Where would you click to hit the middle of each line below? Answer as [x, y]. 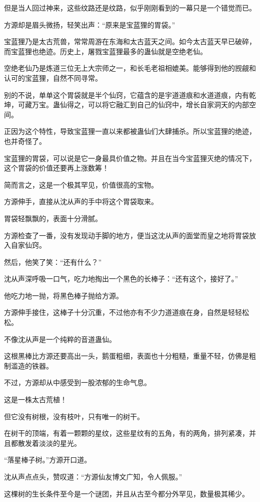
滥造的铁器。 [32, 365]
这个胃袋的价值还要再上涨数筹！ [56, 168]
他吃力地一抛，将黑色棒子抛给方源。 [63, 295]
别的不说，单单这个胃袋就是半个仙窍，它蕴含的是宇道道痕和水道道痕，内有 [126, 95]
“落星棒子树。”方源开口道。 [48, 460]
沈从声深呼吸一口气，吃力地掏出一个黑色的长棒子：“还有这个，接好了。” [121, 279]
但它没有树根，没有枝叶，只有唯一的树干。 [74, 416]
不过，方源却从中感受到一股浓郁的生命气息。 [77, 382]
